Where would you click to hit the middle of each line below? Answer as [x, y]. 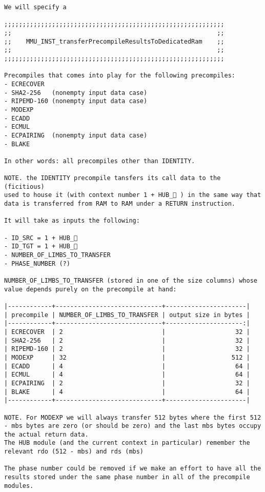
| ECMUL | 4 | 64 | [127, 375]
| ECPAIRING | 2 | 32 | [127, 383]
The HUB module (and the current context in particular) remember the [127, 443]
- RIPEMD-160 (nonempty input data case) [76, 101]
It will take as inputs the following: [72, 221]
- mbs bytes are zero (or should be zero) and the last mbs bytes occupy [133, 426]
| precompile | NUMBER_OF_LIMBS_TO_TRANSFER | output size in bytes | [127, 315]
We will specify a [35, 7]
